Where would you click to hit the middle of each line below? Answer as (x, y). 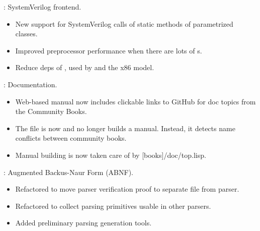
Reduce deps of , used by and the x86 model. (85, 67)
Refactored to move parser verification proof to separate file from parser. (127, 189)
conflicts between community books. (71, 138)
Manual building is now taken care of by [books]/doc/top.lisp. (111, 155)
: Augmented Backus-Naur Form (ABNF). (68, 172)
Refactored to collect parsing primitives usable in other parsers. (113, 206)
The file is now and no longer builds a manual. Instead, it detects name (125, 128)
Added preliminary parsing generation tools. (83, 223)
